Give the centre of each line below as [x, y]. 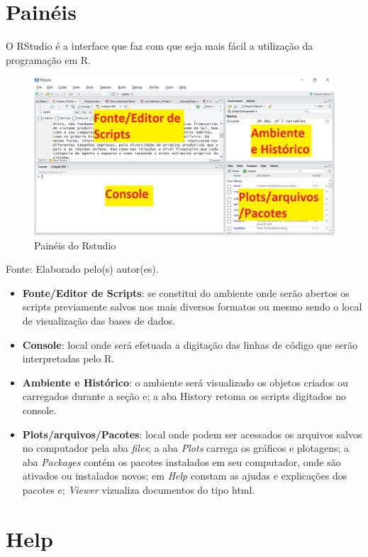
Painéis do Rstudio [75, 245]
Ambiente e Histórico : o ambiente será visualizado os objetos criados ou [185, 382]
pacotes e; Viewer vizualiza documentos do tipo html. [139, 489]
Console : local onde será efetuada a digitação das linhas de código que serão [190, 344]
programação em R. [49, 59]
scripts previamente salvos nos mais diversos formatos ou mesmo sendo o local [192, 307]
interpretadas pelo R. [68, 358]
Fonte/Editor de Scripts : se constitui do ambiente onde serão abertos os [186, 292]
